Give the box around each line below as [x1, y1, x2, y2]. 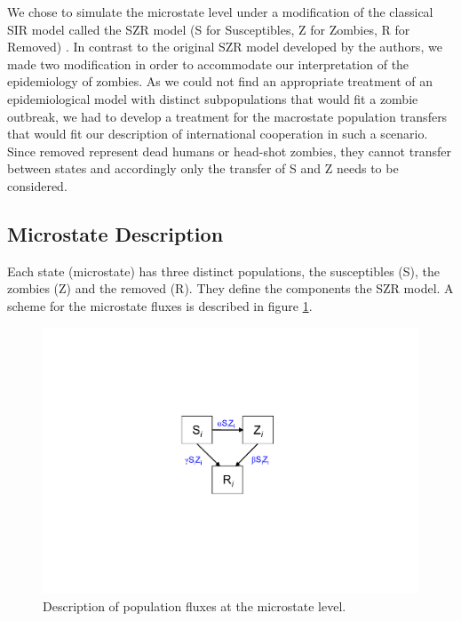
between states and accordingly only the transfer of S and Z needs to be [7, 159, 399, 178]
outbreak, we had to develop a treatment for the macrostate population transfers [7, 107, 448, 125]
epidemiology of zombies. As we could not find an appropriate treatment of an [7, 72, 433, 91]
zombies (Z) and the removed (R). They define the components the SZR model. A [7, 279, 454, 298]
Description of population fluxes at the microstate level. [43, 596, 346, 615]
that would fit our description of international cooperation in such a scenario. [7, 124, 428, 143]
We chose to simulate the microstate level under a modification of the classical [7, 3, 433, 20]
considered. [7, 176, 68, 195]
